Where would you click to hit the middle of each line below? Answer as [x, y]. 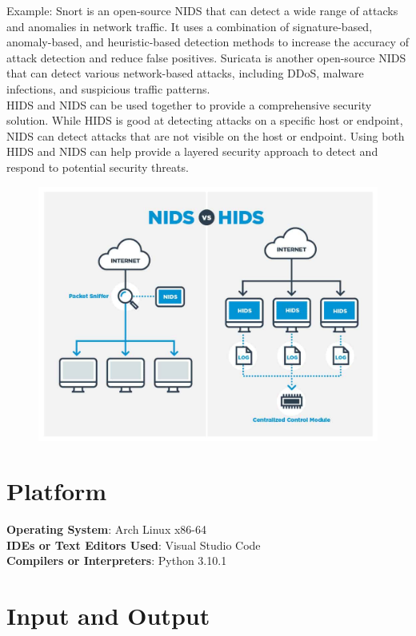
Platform [57, 491]
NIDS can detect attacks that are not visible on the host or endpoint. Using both [206, 135]
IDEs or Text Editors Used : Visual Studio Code [134, 545]
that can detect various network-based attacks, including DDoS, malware [185, 73]
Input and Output [108, 616]
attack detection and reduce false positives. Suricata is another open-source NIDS [206, 57]
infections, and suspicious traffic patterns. [108, 88]
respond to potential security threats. [98, 167]
